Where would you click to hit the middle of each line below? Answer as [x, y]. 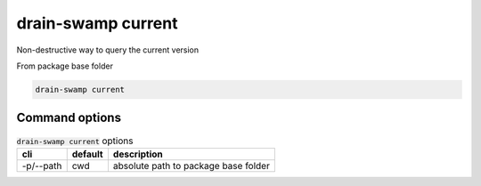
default [87, 154]
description [138, 154]
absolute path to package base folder [192, 166]
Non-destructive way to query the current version [108, 50]
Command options [69, 118]
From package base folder [65, 66]
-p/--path [42, 166]
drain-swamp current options [75, 141]
